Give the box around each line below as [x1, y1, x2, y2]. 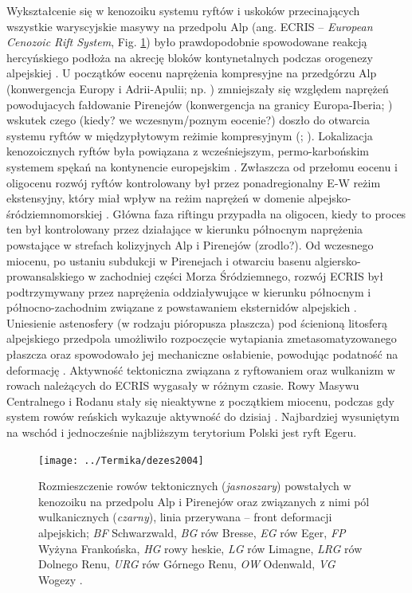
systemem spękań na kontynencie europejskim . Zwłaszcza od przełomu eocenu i [6, 158, 398, 175]
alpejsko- [308, 190, 351, 206]
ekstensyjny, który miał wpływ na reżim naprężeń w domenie [6, 190, 305, 206]
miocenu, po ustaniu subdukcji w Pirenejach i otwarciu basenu [6, 252, 312, 269]
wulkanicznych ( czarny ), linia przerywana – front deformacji [38, 509, 332, 525]
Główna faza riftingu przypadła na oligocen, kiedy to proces [112, 205, 406, 222]
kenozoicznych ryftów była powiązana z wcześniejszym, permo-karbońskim [6, 143, 369, 159]
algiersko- [315, 252, 361, 269]
